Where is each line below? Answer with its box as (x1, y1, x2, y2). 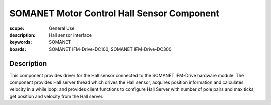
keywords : (9, 39, 32, 45)
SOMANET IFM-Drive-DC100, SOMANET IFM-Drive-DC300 (49, 46, 172, 52)
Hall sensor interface (49, 32, 92, 38)
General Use (49, 25, 75, 31)
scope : (9, 25, 25, 31)
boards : (9, 46, 26, 52)
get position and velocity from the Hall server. (9, 93, 104, 99)
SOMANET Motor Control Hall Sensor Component (9, 8, 220, 19)
